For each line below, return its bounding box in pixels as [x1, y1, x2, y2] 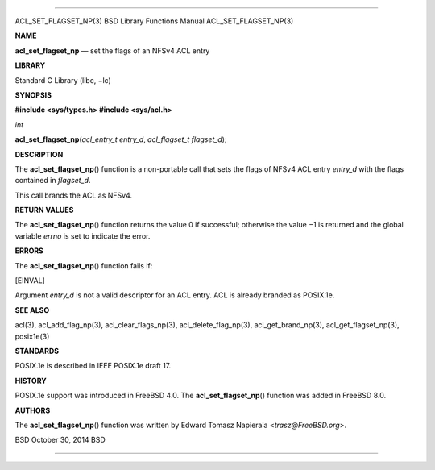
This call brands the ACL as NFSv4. [14, 190, 133, 200]
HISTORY [14, 376, 48, 385]
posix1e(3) [14, 331, 50, 341]
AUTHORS [14, 406, 51, 415]
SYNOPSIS [14, 89, 52, 100]
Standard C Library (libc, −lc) [14, 75, 112, 85]
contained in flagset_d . [14, 176, 91, 185]
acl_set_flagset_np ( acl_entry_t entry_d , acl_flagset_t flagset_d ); [14, 135, 227, 144]
